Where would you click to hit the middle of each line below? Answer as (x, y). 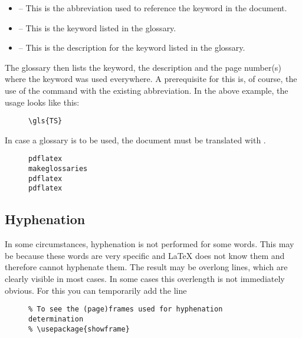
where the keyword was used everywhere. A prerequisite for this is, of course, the (151, 79)
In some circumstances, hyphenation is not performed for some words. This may (150, 244)
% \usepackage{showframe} (79, 329)
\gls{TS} (45, 121)
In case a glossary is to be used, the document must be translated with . (135, 140)
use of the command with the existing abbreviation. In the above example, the (147, 90)
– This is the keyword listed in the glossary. (97, 27)
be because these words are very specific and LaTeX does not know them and (145, 255)
